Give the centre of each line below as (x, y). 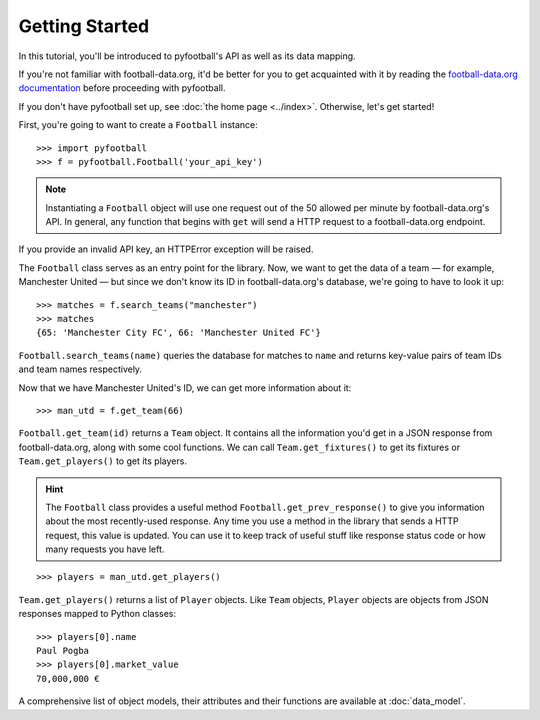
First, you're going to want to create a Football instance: (138, 125)
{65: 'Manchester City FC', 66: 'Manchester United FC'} (179, 333)
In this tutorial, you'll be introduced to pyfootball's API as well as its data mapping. (187, 56)
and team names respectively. (80, 369)
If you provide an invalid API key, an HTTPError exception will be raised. (166, 249)
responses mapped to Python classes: (97, 614)
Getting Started (84, 26)
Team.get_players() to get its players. (102, 461)
